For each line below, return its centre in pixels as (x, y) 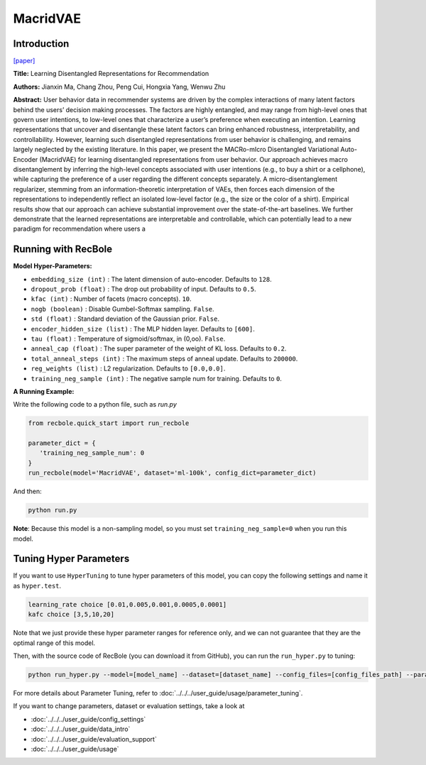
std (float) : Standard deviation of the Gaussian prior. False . (125, 319)
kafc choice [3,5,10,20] (71, 615)
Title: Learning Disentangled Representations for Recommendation (111, 74)
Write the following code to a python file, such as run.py (95, 404)
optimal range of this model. (54, 643)
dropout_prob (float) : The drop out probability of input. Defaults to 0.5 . (144, 289)
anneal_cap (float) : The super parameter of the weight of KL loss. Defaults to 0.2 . (159, 348)
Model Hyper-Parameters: (53, 266)
